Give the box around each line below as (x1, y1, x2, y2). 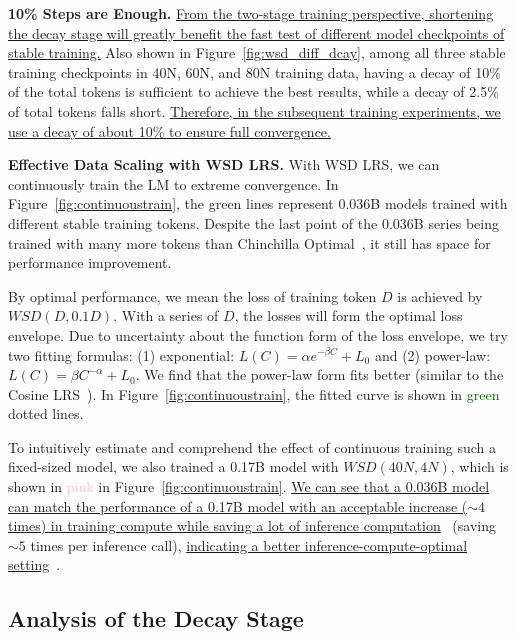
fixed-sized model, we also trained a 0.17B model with (8, 456, 339, 477)
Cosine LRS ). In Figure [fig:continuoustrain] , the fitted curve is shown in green (8, 383, 500, 404)
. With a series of (113, 305, 219, 326)
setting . (8, 554, 61, 575)
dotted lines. (8, 403, 84, 424)
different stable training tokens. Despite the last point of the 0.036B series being (8, 212, 499, 233)
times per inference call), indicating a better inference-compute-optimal (30, 534, 468, 555)
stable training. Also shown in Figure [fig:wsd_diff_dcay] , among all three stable (8, 42, 506, 63)
